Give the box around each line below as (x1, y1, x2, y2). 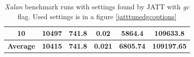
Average (7, 41, 35, 51)
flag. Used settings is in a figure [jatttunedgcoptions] (17, 11, 177, 21)
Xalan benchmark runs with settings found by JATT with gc (4, 1, 190, 11)
